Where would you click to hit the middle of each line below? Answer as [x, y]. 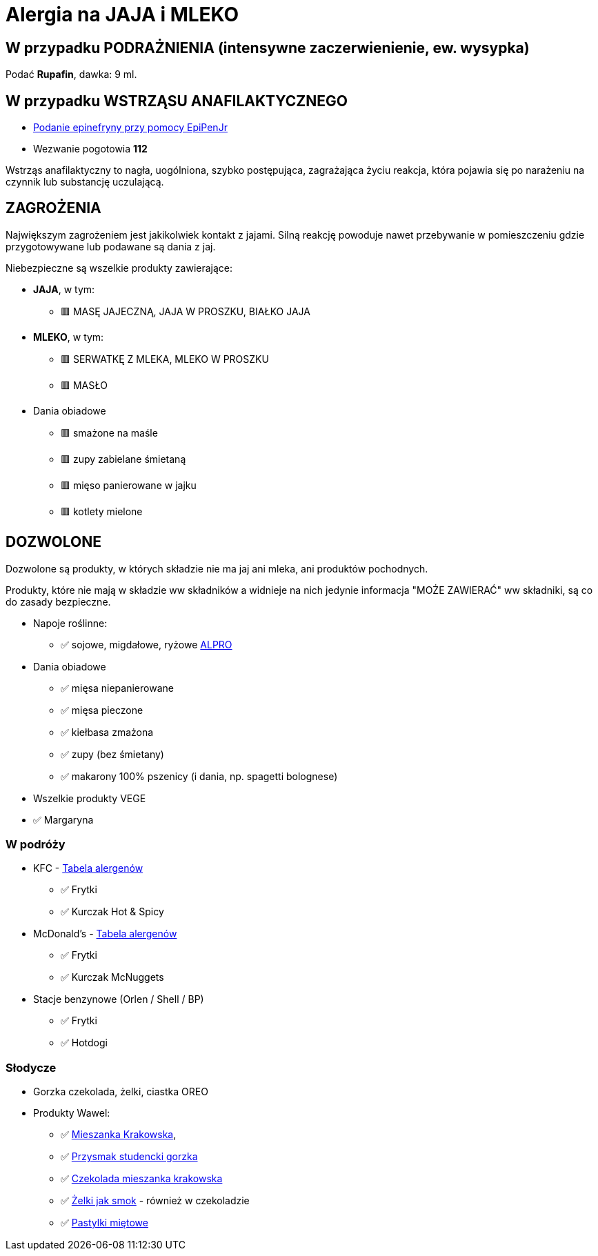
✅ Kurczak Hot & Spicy [112, 912]
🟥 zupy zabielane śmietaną [123, 459]
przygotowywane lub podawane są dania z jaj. [111, 246]
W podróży [36, 845]
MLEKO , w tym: [69, 337]
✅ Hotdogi [84, 1043]
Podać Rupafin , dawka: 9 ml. [71, 74]
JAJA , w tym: [64, 289]
